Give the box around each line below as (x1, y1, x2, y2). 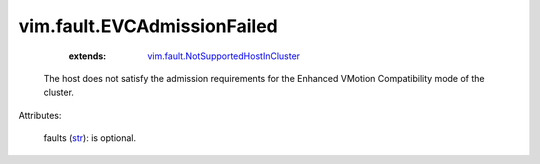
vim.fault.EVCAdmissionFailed (18, 15, 279, 37)
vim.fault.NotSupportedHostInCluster (147, 50, 300, 62)
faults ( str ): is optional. (43, 132, 137, 144)
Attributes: (18, 109, 62, 121)
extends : (68, 50, 107, 62)
